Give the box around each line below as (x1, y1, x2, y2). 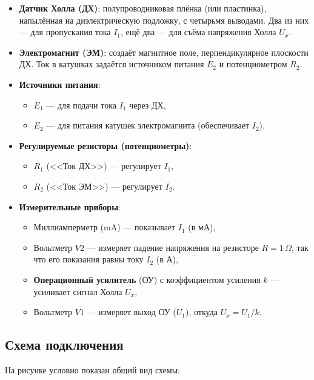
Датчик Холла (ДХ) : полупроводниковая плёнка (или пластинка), (19, 2, 267, 14)
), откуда (185, 305, 218, 318)
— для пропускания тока (19, 25, 111, 38)
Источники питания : (19, 78, 101, 90)
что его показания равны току (33, 253, 144, 265)
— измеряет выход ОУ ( (87, 305, 176, 318)
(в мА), (188, 221, 216, 233)
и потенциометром (219, 58, 287, 70)
